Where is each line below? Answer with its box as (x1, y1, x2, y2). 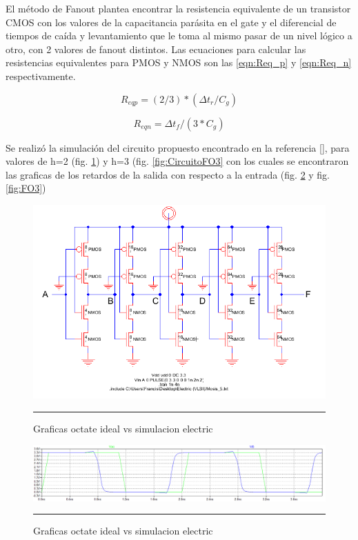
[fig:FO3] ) (6, 181, 46, 195)
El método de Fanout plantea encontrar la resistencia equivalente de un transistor (6, 1, 351, 15)
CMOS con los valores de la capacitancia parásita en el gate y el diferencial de (6, 14, 337, 29)
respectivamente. (6, 68, 76, 83)
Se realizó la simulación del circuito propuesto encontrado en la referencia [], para (6, 140, 350, 154)
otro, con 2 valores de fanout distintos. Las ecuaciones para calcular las (6, 41, 306, 56)
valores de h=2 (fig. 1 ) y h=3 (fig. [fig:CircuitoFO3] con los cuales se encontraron (6, 154, 349, 168)
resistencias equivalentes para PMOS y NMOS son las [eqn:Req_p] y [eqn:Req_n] (6, 55, 352, 70)
